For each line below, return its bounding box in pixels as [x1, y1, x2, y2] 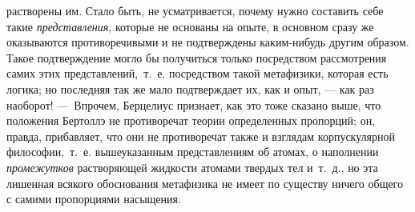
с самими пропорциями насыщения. [6, 190, 181, 207]
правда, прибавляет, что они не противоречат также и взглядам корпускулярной [6, 127, 396, 144]
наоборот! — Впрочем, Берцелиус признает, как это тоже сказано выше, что [6, 96, 381, 113]
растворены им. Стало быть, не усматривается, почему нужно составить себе [6, 2, 384, 18]
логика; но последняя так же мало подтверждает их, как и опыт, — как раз [6, 80, 374, 97]
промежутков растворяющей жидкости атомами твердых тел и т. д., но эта [6, 158, 378, 175]
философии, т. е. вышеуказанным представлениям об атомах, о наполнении [6, 143, 379, 160]
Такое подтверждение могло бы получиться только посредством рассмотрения [6, 49, 387, 66]
